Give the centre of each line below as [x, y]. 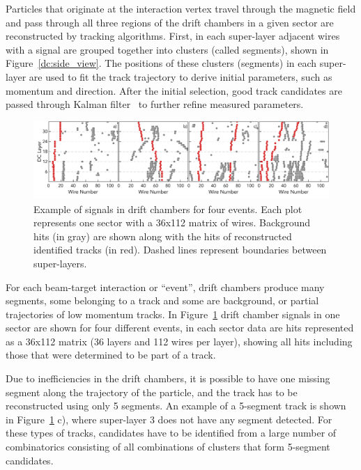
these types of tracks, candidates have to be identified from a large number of [171, 433]
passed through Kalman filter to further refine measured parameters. [155, 104]
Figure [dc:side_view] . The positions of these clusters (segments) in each [161, 63]
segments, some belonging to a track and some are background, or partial [162, 300]
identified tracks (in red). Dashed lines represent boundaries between [180, 250]
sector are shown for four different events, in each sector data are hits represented [180, 328]
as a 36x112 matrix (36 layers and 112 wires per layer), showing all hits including [179, 341]
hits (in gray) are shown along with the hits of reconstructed [163, 236]
